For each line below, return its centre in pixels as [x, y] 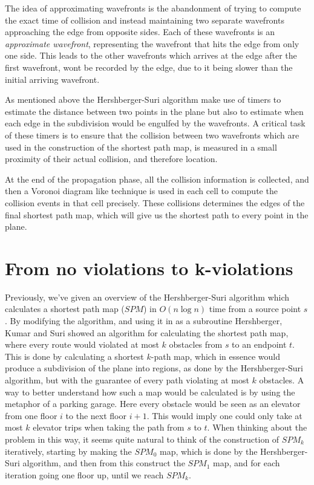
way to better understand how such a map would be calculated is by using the [150, 392]
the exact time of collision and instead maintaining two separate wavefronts [145, 20]
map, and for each [247, 463]
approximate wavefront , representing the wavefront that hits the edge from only [152, 43]
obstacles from [196, 344]
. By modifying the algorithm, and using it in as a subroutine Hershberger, [144, 321]
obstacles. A [282, 379]
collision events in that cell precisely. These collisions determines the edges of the [155, 202]
